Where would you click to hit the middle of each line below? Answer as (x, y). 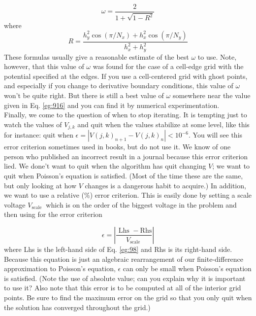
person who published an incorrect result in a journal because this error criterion (126, 156)
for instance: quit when (39, 135)
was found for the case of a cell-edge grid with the (168, 66)
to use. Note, (217, 56)
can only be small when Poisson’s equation (187, 268)
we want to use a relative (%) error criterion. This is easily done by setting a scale (128, 195)
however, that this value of (44, 66)
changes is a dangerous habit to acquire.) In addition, (165, 185)
